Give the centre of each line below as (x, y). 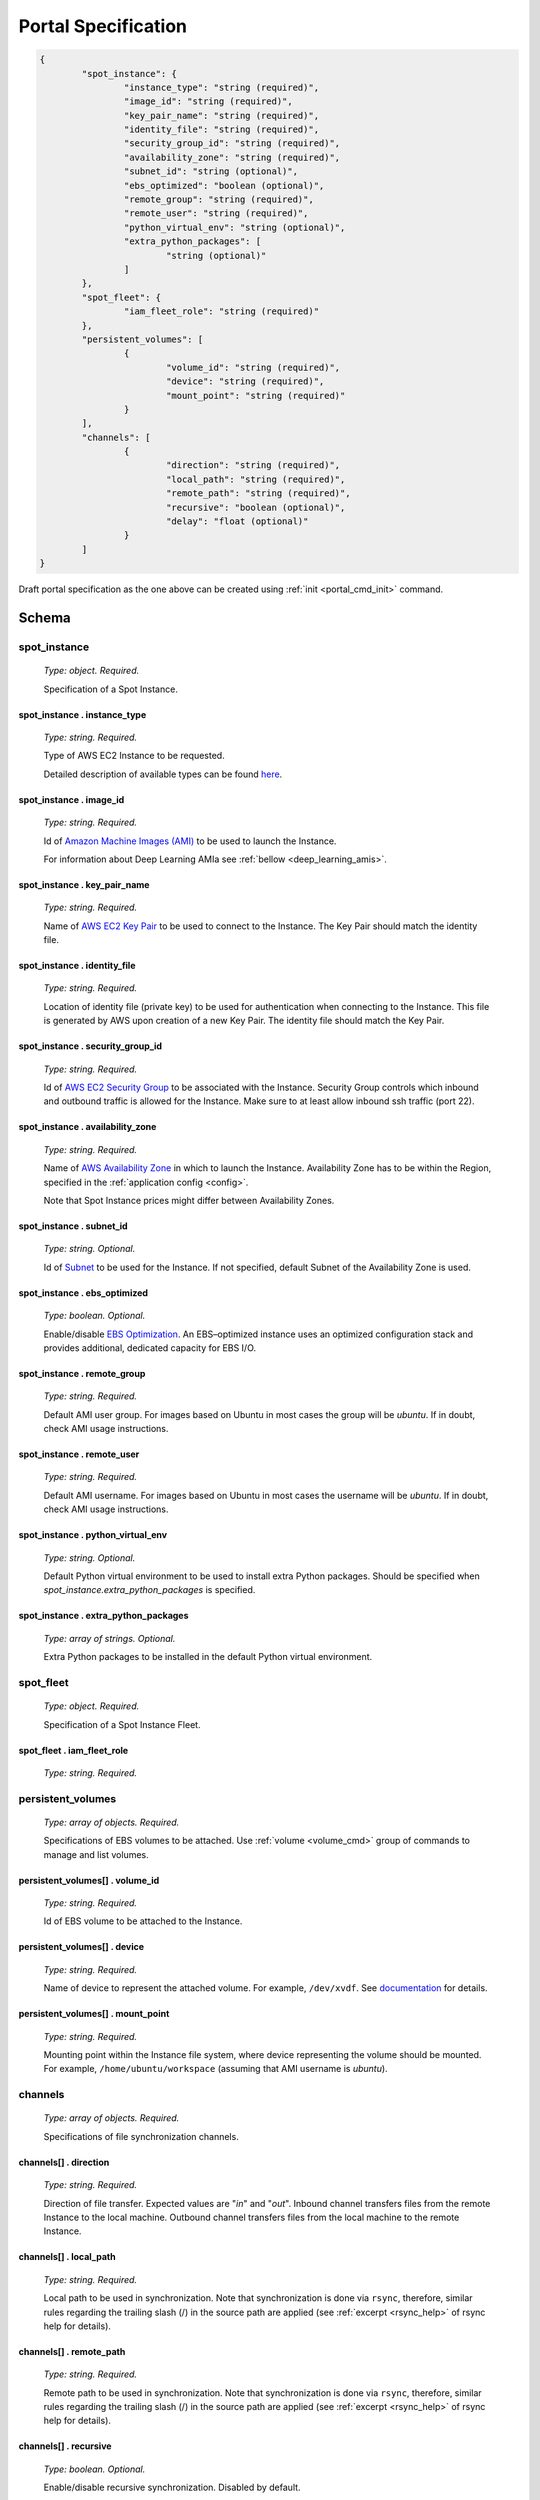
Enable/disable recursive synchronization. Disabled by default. (172, 2487)
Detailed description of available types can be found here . (163, 774)
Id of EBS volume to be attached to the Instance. (143, 1921)
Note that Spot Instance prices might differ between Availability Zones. (189, 1200)
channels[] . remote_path (72, 2351)
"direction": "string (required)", (253, 465)
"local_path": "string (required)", (255, 479)
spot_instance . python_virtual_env (93, 1535)
